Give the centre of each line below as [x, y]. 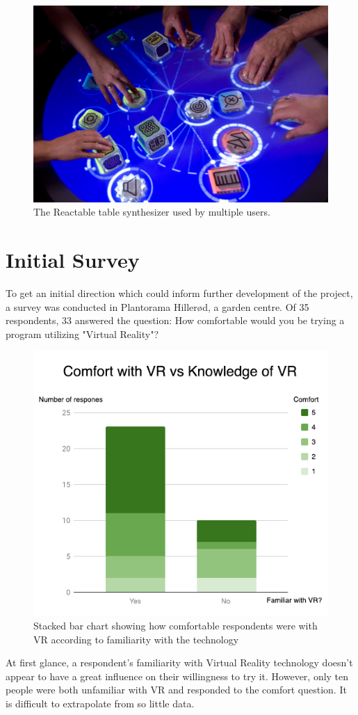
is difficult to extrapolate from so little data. [100, 703]
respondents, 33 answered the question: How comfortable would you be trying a [175, 320]
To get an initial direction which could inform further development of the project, [179, 293]
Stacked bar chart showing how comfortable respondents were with [176, 625]
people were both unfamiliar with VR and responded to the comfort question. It [176, 690]
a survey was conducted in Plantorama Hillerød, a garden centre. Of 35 [157, 306]
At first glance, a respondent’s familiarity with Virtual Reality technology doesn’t [179, 662]
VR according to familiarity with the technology [136, 639]
